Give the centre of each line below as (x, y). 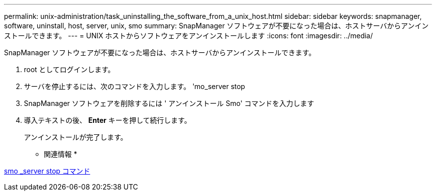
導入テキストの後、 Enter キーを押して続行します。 (108, 120)
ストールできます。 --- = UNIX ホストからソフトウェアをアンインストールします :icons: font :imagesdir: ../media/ (189, 36)
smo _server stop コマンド (47, 171)
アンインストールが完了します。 (76, 137)
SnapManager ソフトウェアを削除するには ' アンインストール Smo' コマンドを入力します (169, 103)
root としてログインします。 (69, 69)
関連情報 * (60, 154)
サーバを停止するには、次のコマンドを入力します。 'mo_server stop (135, 86)
